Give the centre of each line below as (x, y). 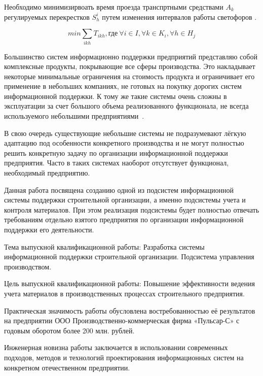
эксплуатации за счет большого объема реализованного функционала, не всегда (126, 106)
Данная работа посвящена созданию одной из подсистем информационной (119, 190)
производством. (28, 266)
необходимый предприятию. (47, 173)
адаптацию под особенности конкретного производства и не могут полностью (124, 143)
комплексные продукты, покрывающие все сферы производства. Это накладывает (130, 66)
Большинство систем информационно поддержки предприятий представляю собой (131, 56)
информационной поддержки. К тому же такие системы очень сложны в (116, 96)
